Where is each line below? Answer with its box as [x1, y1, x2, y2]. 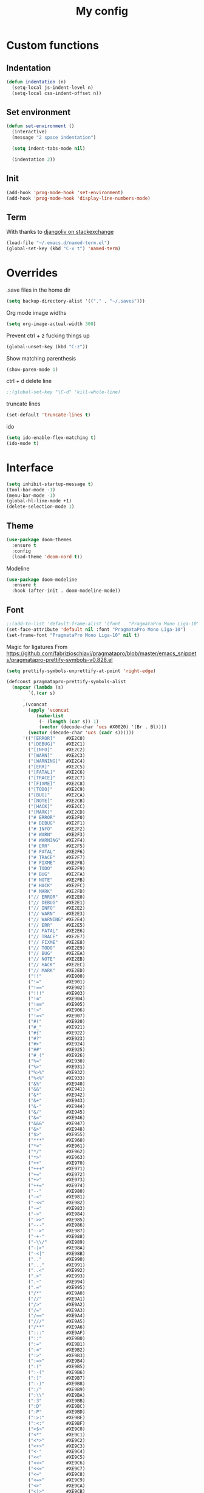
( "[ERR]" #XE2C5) [28, 764, 86, 770]
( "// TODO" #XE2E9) [28, 945, 86, 951]
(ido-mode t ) [6, 440, 39, 446]
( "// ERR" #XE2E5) [28, 922, 86, 929]
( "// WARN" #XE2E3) [28, 911, 86, 917]
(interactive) [12, 129, 47, 135]
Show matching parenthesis [6, 354, 76, 362]
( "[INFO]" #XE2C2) [28, 746, 86, 753]
